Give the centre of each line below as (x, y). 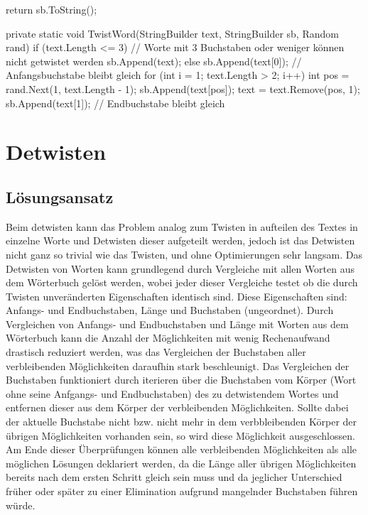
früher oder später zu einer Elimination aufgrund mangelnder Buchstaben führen (182, 491)
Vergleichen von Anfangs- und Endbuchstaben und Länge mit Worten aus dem (177, 324)
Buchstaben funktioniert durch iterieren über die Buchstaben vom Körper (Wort (181, 380)
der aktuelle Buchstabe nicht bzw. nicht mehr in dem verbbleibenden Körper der (182, 422)
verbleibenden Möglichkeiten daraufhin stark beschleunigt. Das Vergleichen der (178, 365)
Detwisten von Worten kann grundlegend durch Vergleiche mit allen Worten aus (180, 268)
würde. (21, 505)
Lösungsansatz (60, 196)
